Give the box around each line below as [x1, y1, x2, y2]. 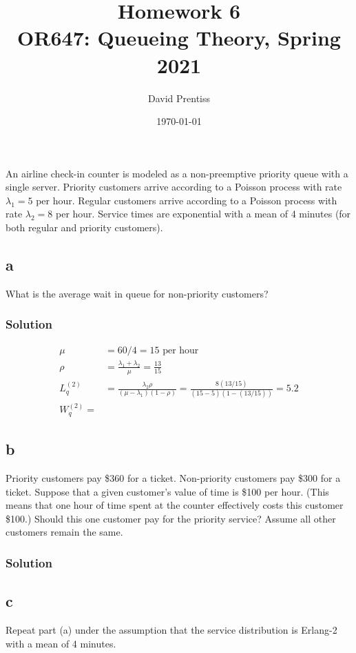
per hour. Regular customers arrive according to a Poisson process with [36, 193, 337, 207]
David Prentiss [147, 90, 211, 105]
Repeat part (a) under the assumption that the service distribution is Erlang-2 [6, 622, 337, 636]
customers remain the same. [6, 525, 123, 539]
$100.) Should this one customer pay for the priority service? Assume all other [6, 511, 336, 525]
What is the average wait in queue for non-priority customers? [6, 286, 269, 300]
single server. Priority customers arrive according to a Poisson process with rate [6, 179, 342, 194]
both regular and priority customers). [6, 220, 163, 235]
